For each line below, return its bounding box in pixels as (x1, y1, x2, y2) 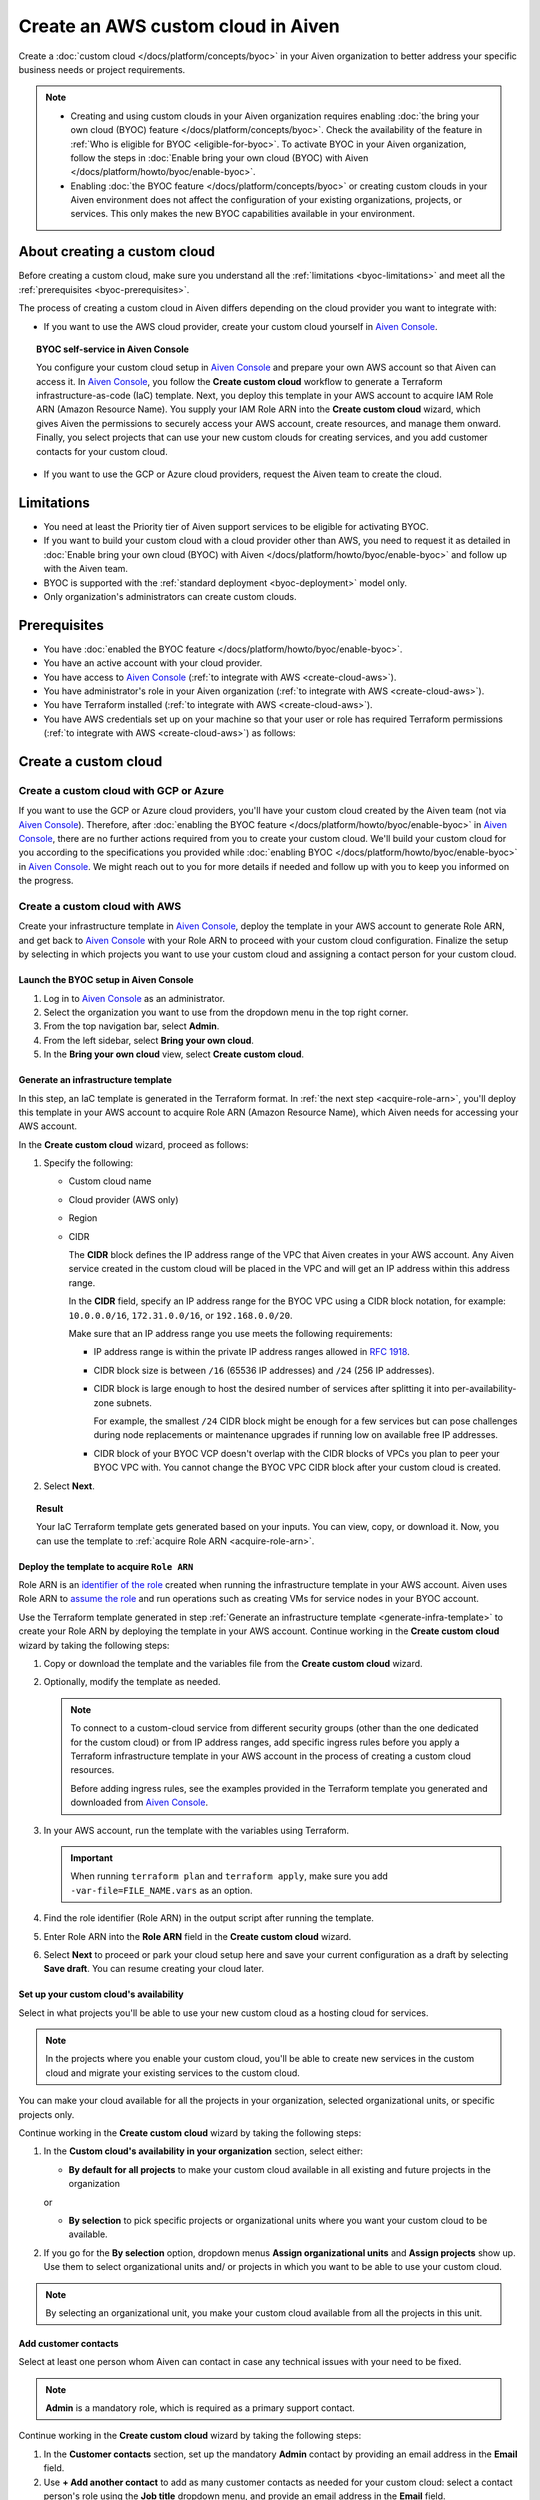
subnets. (116, 1396, 152, 1409)
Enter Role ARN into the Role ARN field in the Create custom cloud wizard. (43, 1930, 352, 1942)
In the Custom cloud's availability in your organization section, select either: (43, 2145, 364, 2157)
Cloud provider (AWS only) (68, 1193, 179, 1205)
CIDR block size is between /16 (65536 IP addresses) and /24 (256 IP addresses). (93, 1364, 435, 1376)
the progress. (18, 875, 74, 887)
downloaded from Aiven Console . (70, 1796, 209, 1809)
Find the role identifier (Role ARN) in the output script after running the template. (43, 1912, 375, 1924)
